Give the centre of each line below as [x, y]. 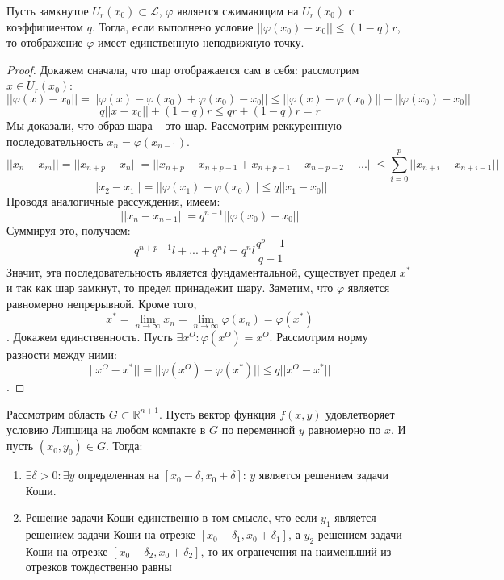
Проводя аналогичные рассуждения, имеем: [113, 201]
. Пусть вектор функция [218, 413]
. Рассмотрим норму [319, 336]
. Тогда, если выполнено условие [172, 26]
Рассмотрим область [56, 413]
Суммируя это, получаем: [69, 229]
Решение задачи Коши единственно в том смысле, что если [171, 517]
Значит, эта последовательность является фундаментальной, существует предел [202, 271]
